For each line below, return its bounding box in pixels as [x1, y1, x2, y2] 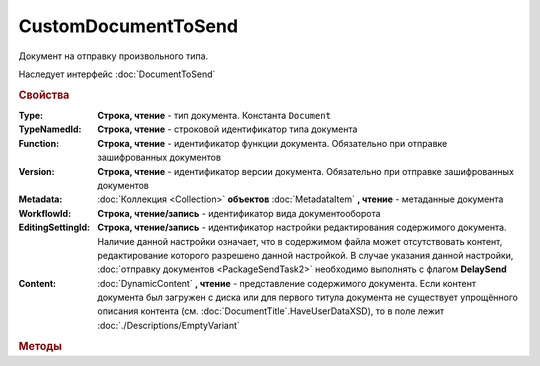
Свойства [18, 88, 70, 102]
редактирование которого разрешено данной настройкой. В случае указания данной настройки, [97, 249, 514, 261]
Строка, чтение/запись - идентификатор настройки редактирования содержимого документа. [97, 221, 507, 234]
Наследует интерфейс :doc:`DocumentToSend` [18, 68, 216, 80]
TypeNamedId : [18, 123, 82, 135]
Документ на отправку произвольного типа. [18, 50, 209, 62]
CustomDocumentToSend [18, 15, 239, 37]
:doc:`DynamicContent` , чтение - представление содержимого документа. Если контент [97, 277, 477, 289]
